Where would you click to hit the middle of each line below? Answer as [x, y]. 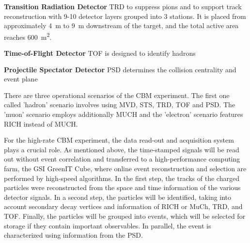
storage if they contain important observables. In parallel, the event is [108, 225]
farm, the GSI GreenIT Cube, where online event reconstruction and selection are [125, 168]
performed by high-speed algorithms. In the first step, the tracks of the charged [122, 178]
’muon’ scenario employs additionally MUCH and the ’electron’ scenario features [124, 114]
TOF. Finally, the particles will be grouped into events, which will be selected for [125, 216]
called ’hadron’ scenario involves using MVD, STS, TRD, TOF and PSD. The [120, 105]
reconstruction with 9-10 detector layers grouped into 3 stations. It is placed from [125, 16]
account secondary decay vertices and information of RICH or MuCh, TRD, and [123, 206]
